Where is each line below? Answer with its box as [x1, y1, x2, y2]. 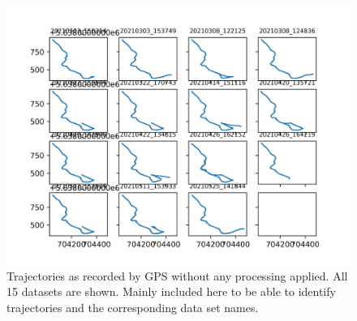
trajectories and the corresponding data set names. [6, 298, 259, 315]
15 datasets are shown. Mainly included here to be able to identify [6, 283, 336, 300]
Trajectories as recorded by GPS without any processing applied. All [6, 267, 348, 284]
